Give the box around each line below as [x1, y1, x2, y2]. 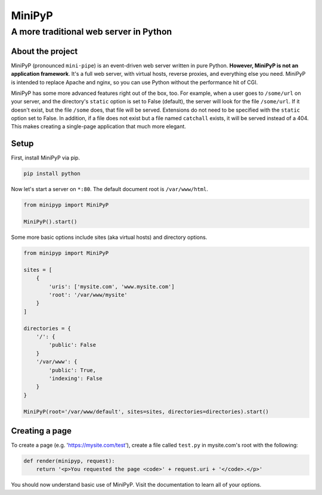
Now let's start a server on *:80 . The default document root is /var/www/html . [11, 186, 209, 193]
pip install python [23, 170, 80, 177]
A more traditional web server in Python [11, 26, 172, 37]
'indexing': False [48, 375, 103, 382]
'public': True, [48, 367, 97, 373]
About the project [11, 46, 78, 56]
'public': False [48, 342, 97, 349]
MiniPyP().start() [23, 219, 78, 225]
